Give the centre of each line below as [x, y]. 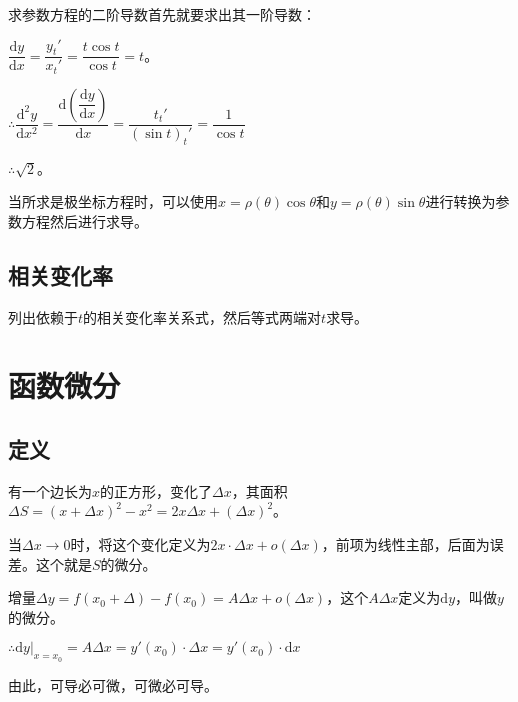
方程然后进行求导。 [84, 220]
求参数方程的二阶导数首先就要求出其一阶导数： [162, 14]
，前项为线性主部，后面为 [405, 544]
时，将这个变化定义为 [140, 544]
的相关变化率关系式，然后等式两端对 [202, 316]
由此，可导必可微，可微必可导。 [113, 684]
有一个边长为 [50, 490]
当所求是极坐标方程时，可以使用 [113, 201]
